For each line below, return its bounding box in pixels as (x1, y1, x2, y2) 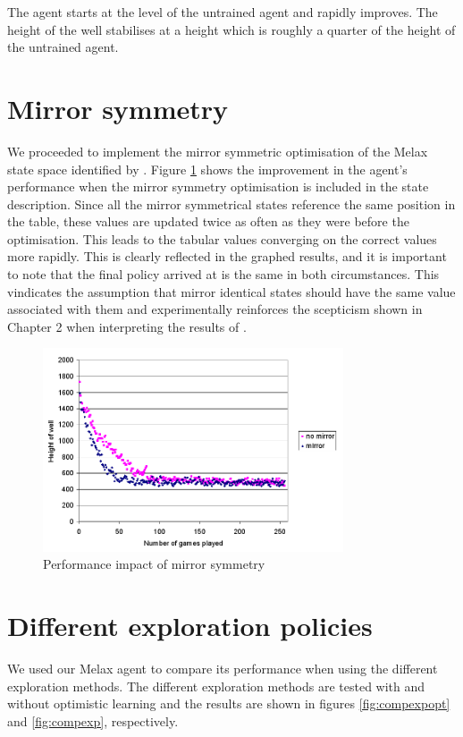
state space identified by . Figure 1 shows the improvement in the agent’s (7, 159, 408, 178)
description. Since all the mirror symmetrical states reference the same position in (7, 194, 456, 213)
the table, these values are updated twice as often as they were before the (7, 212, 409, 231)
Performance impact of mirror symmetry (43, 555, 265, 573)
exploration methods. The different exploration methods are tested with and (7, 676, 425, 695)
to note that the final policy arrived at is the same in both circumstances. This (7, 265, 440, 284)
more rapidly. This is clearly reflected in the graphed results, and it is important (7, 247, 447, 266)
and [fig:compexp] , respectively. (7, 711, 179, 730)
